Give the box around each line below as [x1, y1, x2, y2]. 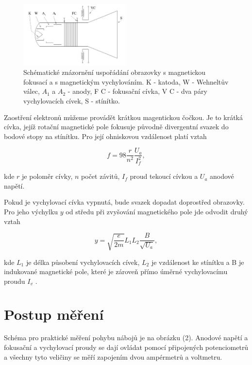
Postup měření [4, 304, 104, 324]
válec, [23, 86, 40, 96]
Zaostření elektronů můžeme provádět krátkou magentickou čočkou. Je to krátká [4, 112, 243, 122]
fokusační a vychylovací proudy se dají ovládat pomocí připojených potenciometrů [4, 342, 249, 352]
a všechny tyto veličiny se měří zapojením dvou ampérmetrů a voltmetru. [4, 351, 222, 362]
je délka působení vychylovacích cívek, [26, 257, 140, 267]
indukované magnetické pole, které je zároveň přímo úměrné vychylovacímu [4, 266, 228, 277]
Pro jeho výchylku [4, 206, 58, 216]
